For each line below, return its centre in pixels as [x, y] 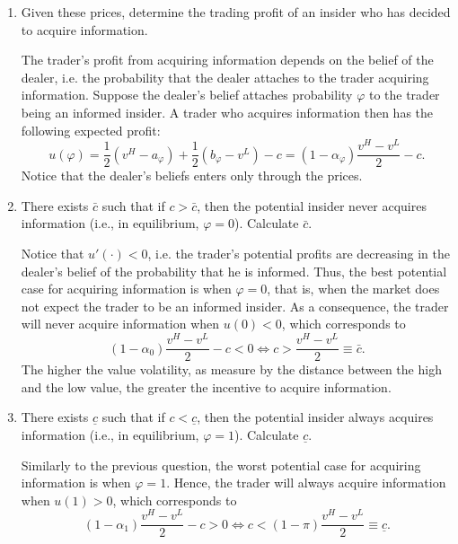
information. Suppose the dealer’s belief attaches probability [187, 95]
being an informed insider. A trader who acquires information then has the [227, 112]
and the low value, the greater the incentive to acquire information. [206, 386]
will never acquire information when [120, 324]
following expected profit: [91, 130]
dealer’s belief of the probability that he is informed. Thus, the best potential [234, 271]
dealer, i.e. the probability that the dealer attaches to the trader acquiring [225, 77]
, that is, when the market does [353, 289]
